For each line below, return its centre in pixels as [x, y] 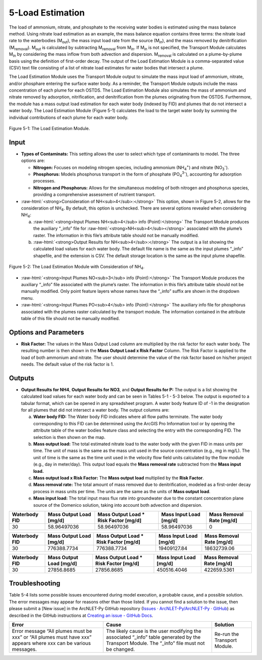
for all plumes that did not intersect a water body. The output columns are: [95, 410]
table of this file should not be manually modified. [70, 318]
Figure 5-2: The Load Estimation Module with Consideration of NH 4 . [77, 267]
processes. [44, 181]
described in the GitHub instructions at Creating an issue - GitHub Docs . [81, 615]
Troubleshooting [35, 584]
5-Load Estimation [47, 13]
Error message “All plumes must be [52, 631]
